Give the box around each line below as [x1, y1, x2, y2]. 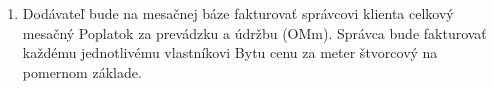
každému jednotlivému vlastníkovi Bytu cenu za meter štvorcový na [22, 42, 438, 63]
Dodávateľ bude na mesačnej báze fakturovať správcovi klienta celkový [22, 3, 454, 23]
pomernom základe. [22, 61, 142, 82]
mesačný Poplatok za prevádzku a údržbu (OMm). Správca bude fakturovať [22, 22, 487, 43]
